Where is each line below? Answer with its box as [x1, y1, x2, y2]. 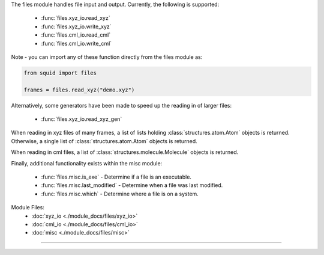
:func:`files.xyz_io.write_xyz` [41, 23, 112, 30]
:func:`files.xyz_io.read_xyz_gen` [41, 115, 122, 123]
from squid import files [23, 69, 97, 76]
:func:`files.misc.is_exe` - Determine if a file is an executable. [41, 173, 192, 180]
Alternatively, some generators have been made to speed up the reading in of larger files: [11, 102, 232, 109]
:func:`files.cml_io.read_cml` [41, 31, 111, 38]
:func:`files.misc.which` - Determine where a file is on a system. [41, 190, 199, 197]
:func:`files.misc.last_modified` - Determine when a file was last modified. [41, 182, 223, 189]
